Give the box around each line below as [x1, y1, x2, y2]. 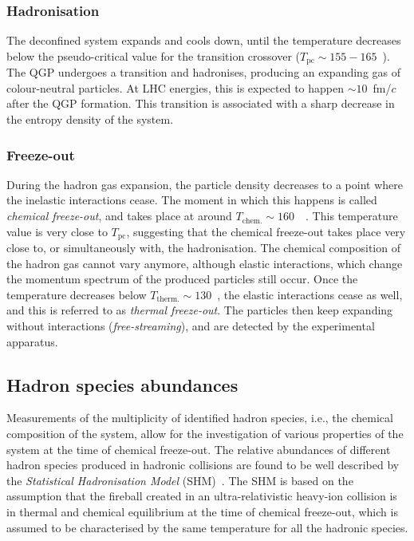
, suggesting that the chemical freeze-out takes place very [126, 223, 406, 239]
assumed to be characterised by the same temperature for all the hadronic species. [6, 519, 408, 535]
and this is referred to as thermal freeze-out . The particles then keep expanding [6, 302, 393, 318]
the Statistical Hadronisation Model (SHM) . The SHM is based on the [6, 472, 353, 488]
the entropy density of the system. [6, 111, 174, 128]
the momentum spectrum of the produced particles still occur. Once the [6, 270, 358, 287]
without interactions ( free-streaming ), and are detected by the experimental [6, 318, 375, 334]
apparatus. [6, 333, 58, 349]
